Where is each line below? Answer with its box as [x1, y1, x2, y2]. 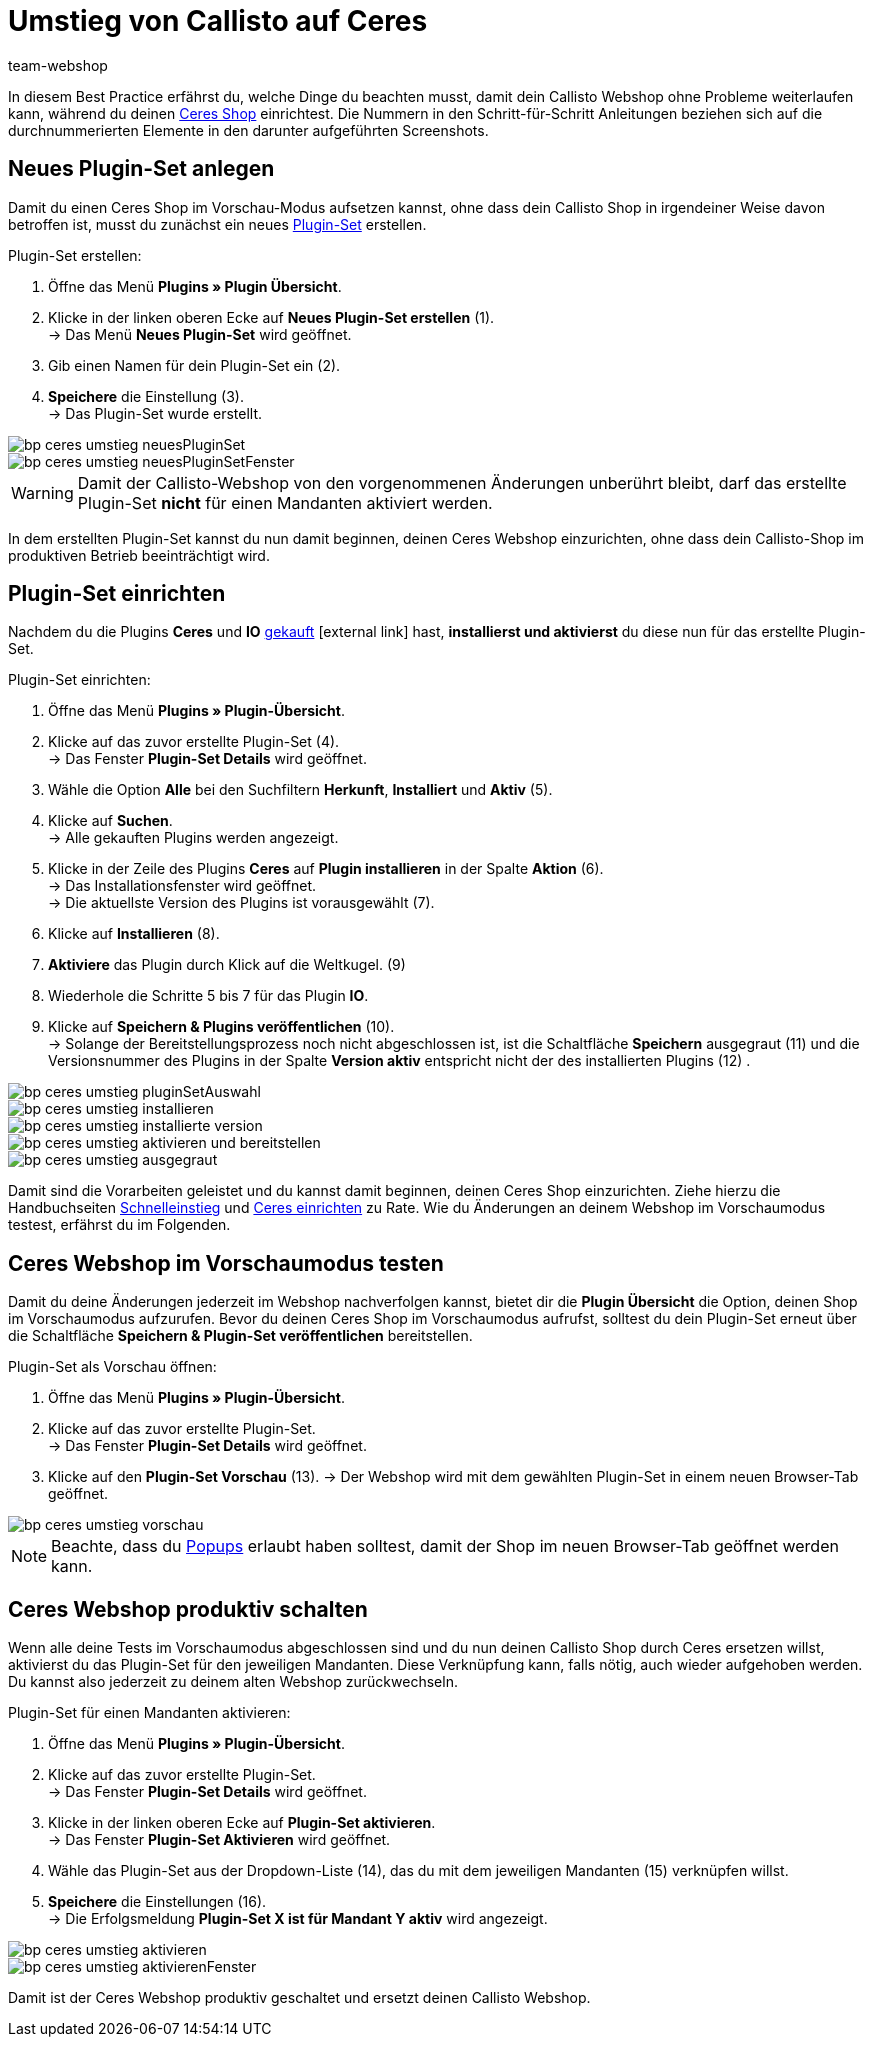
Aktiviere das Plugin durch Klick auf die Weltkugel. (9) [48, 956, 406, 974]
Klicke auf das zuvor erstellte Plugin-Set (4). [48, 733, 340, 751]
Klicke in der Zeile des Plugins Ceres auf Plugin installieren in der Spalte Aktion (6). [48, 860, 604, 878]
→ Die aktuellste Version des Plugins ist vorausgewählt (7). [48, 894, 435, 912]
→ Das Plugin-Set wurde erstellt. [48, 404, 263, 422]
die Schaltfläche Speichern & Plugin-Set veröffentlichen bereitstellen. [8, 1327, 473, 1345]
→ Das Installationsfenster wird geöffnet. [48, 877, 316, 895]
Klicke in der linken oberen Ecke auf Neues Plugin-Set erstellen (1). [48, 308, 495, 326]
